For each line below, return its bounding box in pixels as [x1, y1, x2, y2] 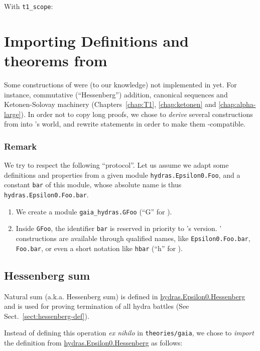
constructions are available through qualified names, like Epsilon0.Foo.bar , [16, 233, 250, 244]
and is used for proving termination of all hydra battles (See [4, 301, 189, 311]
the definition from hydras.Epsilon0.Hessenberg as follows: [4, 337, 183, 347]
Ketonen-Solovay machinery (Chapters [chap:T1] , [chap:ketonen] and [4, 99, 216, 109]
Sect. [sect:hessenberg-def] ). [4, 310, 89, 321]
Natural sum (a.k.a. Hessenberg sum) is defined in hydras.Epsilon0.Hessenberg [4, 291, 245, 301]
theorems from [4, 50, 107, 71]
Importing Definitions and [4, 30, 189, 51]
